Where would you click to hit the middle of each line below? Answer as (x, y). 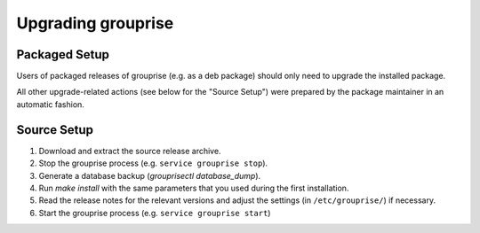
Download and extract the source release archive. (130, 151)
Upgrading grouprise (95, 23)
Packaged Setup (63, 54)
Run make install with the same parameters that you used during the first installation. (194, 188)
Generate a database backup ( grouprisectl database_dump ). (150, 175)
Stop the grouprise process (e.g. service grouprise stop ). (153, 163)
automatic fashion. (50, 104)
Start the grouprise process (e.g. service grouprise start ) (155, 213)
